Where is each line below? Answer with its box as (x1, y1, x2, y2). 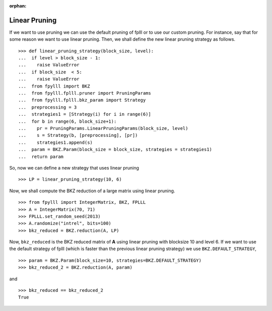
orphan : (9, 3, 27, 9)
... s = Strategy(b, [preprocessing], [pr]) (18, 132, 138, 138)
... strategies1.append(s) (18, 139, 93, 145)
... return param (18, 153, 64, 160)
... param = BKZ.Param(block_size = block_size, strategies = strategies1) (18, 146, 213, 152)
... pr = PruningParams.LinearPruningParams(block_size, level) (18, 125, 188, 131)
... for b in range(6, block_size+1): (18, 118, 117, 124)
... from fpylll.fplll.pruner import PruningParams (18, 91, 151, 96)
